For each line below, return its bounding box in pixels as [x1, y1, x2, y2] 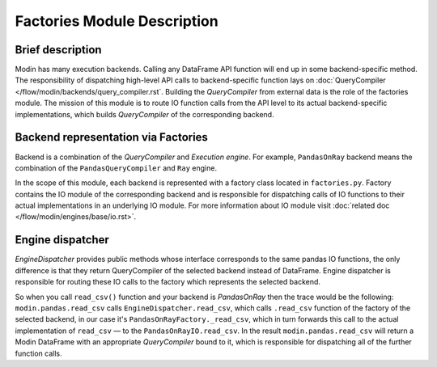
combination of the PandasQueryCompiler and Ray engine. [15, 162, 218, 173]
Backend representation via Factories [15, 130, 208, 145]
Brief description [15, 43, 102, 57]
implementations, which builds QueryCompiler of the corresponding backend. [15, 109, 274, 119]
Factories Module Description [15, 12, 218, 30]
